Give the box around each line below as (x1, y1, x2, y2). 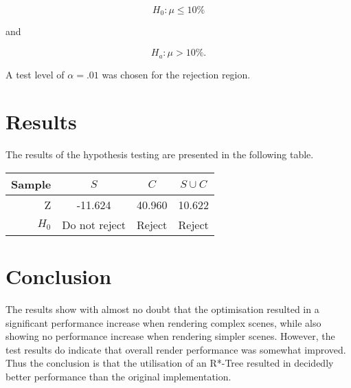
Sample (11, 175, 52, 192)
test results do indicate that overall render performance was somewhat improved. (5, 342, 346, 356)
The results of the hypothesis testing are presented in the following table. (5, 147, 314, 162)
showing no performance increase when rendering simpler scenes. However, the (5, 329, 335, 343)
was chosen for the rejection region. (102, 67, 251, 81)
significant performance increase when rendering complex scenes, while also (5, 315, 321, 330)
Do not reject (62, 216, 126, 233)
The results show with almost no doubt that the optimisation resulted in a (5, 301, 319, 316)
